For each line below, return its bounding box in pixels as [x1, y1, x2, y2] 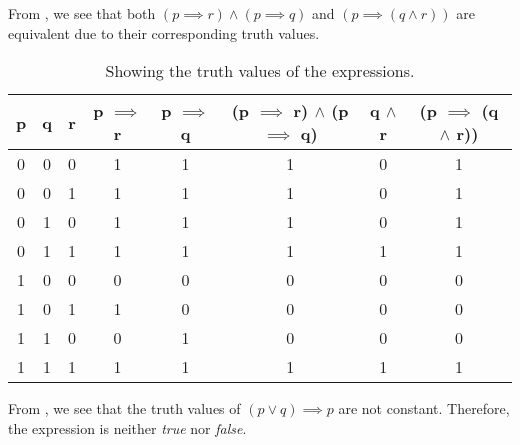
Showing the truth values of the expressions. [105, 59, 415, 83]
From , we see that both [8, 3, 156, 23]
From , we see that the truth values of [8, 398, 241, 419]
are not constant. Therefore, [338, 398, 510, 419]
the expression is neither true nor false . [8, 417, 247, 438]
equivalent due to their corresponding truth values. [8, 22, 320, 43]
